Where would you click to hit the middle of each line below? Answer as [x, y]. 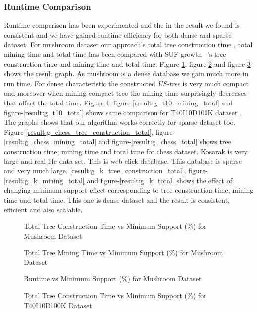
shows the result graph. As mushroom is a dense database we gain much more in [126, 74]
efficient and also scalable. [43, 209]
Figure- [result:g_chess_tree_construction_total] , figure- [90, 131]
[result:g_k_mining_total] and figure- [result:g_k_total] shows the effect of [118, 180]
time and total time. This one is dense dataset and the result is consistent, [117, 199]
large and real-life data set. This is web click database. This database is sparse [123, 161]
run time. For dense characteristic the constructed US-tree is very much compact [126, 83]
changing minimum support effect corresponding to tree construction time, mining [129, 190]
